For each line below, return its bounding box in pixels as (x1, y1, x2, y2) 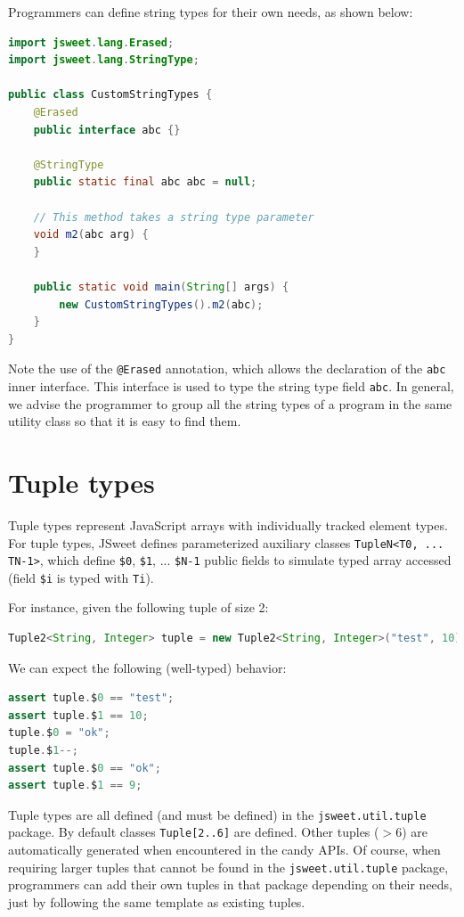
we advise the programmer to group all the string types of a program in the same (8, 394, 452, 413)
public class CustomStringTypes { (8, 88, 213, 102)
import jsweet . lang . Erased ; (8, 36, 175, 49)
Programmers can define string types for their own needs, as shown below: (8, 3, 413, 20)
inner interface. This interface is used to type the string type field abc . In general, (8, 376, 454, 395)
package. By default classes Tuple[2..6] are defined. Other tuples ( (8, 823, 379, 841)
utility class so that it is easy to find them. (8, 412, 241, 430)
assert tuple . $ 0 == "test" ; (8, 692, 175, 705)
